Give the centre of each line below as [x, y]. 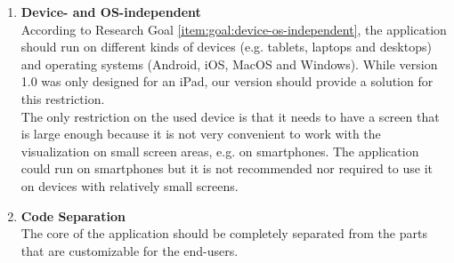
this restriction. [63, 98]
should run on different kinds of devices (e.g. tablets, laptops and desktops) [226, 47]
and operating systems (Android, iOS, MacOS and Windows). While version [229, 64]
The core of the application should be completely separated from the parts [224, 233]
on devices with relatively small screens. [130, 185]
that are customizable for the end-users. [130, 250]
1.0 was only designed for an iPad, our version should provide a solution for [227, 81]
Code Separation [73, 215]
